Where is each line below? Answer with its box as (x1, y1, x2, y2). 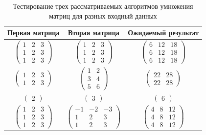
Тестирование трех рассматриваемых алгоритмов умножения (13, 1, 193, 11)
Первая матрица (7, 27, 60, 38)
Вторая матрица (68, 27, 119, 38)
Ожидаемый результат (128, 27, 199, 38)
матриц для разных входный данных (49, 10, 157, 21)
